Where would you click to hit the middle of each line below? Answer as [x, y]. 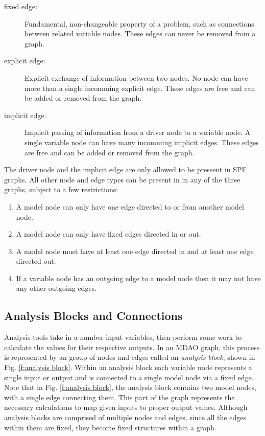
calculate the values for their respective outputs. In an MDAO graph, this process [132, 347]
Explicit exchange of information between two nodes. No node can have [136, 77]
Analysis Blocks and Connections [93, 316]
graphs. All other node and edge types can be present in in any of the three [122, 179]
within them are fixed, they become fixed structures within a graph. [110, 427]
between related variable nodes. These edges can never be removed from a [140, 33]
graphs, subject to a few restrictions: [61, 189]
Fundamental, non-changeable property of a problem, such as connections [139, 23]
